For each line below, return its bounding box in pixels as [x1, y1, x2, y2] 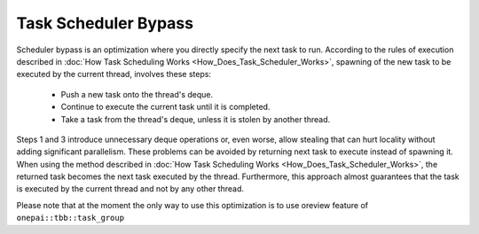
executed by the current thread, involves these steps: [16, 69, 212, 80]
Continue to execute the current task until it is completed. [60, 102, 271, 113]
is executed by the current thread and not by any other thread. [16, 183, 244, 194]
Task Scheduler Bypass [16, 13, 194, 33]
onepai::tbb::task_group [16, 213, 124, 223]
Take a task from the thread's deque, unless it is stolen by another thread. [60, 113, 331, 124]
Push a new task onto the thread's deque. [60, 89, 214, 99]
